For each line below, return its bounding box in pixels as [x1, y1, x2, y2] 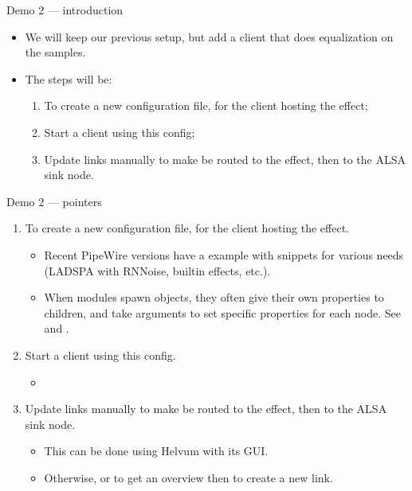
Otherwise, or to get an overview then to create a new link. [44, 469, 333, 485]
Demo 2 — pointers [6, 193, 102, 209]
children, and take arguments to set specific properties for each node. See [44, 304, 401, 321]
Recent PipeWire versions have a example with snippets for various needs [44, 246, 404, 263]
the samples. [25, 44, 86, 60]
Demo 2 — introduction [6, 2, 124, 18]
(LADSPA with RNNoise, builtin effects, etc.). [44, 262, 271, 279]
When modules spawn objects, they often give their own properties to [44, 289, 384, 306]
